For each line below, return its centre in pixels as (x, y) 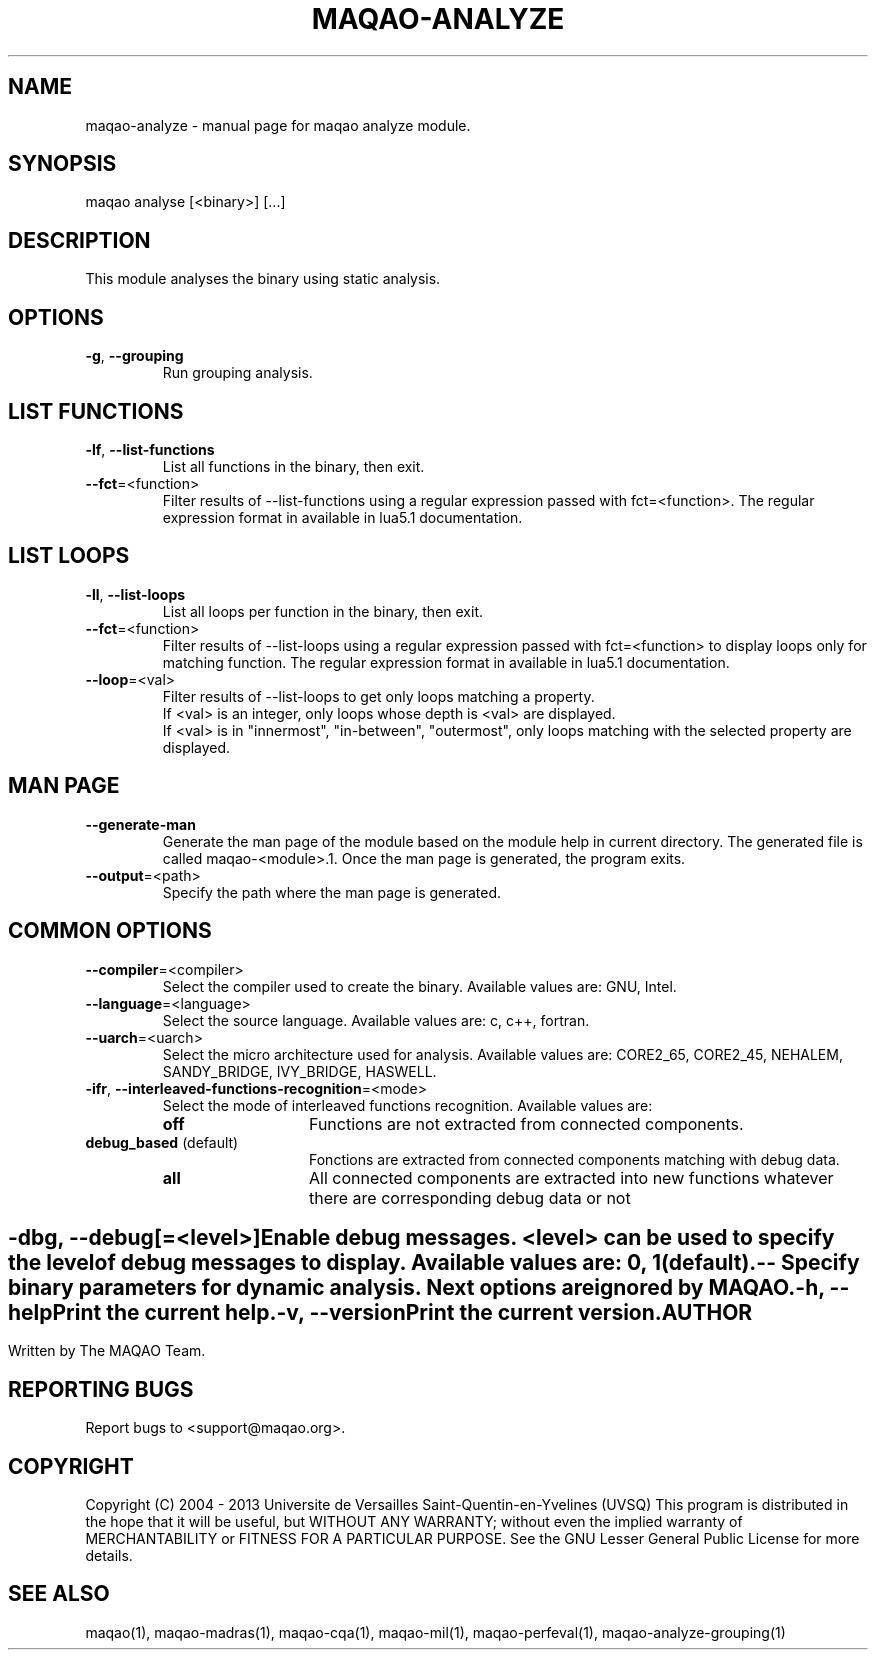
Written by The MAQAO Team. (107, 1351)
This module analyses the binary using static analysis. (263, 279)
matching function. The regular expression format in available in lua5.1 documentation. (446, 662)
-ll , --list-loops (135, 594)
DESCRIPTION (79, 240)
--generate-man (140, 824)
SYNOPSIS (62, 164)
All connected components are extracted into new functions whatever (571, 1177)
